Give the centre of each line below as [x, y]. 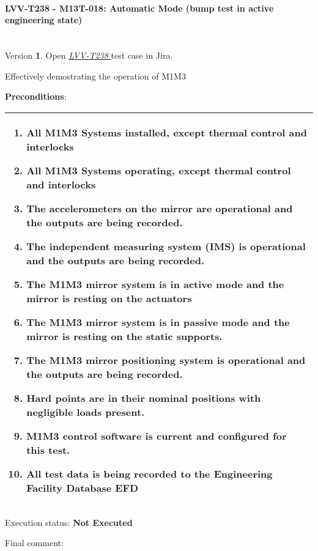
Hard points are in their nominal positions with [144, 398]
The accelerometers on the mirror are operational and [160, 208]
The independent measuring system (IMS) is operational [166, 246]
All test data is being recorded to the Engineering [150, 473]
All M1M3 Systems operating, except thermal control [159, 170]
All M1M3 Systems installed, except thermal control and [167, 132]
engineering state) [44, 20]
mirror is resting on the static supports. [124, 336]
